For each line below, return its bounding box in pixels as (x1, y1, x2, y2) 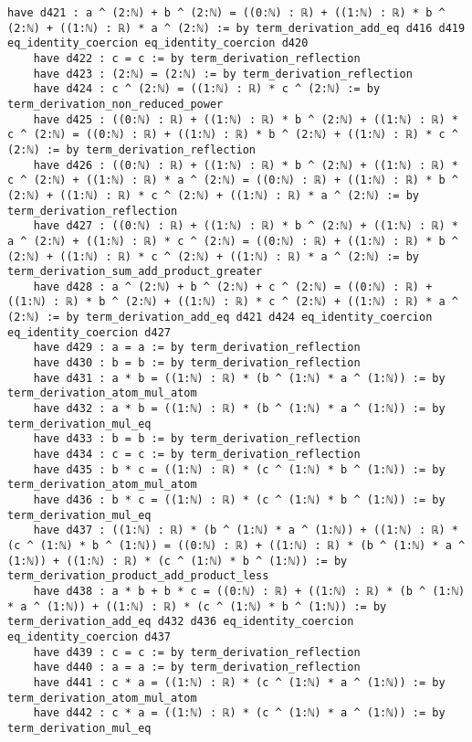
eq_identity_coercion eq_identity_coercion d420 (7, 37, 309, 50)
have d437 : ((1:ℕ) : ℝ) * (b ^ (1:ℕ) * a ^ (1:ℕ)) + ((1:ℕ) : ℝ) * (33, 524, 458, 537)
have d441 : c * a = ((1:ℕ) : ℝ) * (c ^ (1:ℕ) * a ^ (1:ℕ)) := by (33, 675, 446, 689)
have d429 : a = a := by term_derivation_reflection (33, 341, 361, 355)
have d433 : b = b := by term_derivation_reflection (33, 432, 361, 446)
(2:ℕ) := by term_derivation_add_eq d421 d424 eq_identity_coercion (7, 311, 433, 324)
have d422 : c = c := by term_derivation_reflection (33, 51, 361, 65)
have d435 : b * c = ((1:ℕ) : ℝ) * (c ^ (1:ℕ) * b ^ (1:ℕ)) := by (33, 462, 446, 476)
